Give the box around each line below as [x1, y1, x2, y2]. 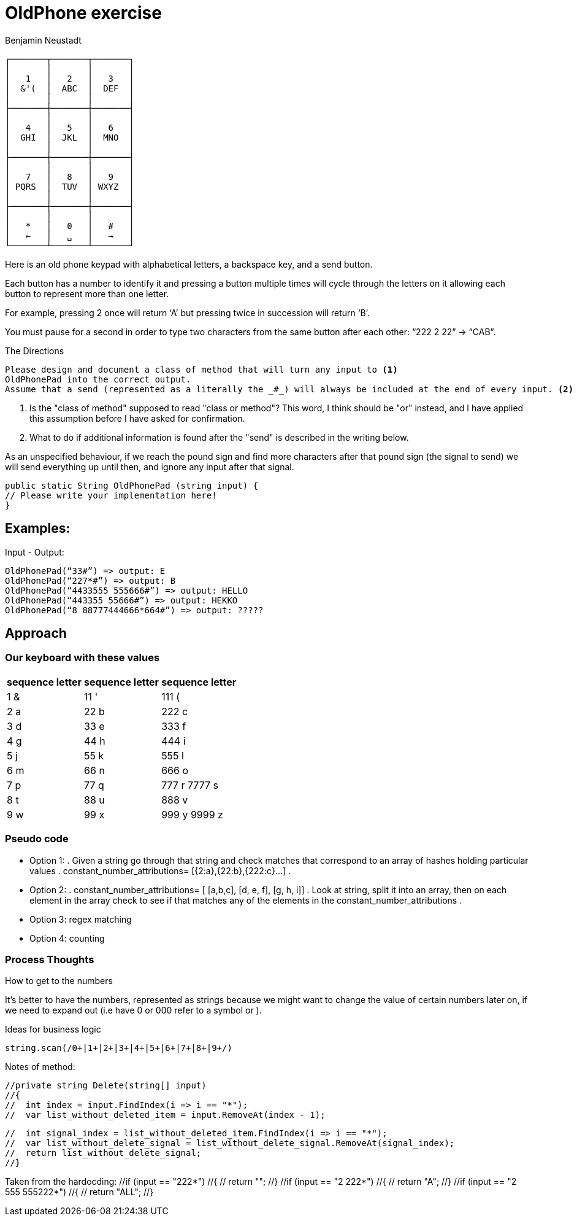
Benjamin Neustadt [5, 34, 82, 45]
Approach [5, 626, 67, 642]
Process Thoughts [5, 953, 94, 966]
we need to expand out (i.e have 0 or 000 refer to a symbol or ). [5, 1005, 262, 1016]
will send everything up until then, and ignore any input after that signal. [5, 461, 294, 472]
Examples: [5, 521, 71, 537]
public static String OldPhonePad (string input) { [5, 480, 259, 490]
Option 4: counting [29, 932, 105, 944]
